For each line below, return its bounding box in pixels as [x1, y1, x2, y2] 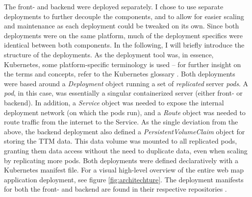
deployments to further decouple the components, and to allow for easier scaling [4, 11, 244, 21]
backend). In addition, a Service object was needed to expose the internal [4, 97, 224, 107]
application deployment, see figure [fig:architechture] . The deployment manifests [4, 174, 244, 184]
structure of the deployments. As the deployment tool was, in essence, [4, 49, 214, 59]
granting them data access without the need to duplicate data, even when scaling [4, 145, 248, 155]
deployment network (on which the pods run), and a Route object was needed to [4, 107, 246, 117]
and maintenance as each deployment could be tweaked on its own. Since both [4, 21, 239, 31]
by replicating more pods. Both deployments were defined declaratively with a [4, 155, 239, 165]
